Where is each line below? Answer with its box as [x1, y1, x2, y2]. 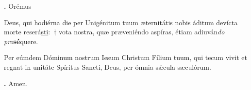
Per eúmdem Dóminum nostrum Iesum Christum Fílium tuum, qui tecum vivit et [4, 52, 248, 62]
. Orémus [4, 1, 32, 11]
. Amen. [4, 78, 28, 88]
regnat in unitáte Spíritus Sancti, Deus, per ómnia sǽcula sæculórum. [4, 61, 211, 72]
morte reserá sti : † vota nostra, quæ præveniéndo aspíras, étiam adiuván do [4, 27, 225, 37]
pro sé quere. [4, 36, 38, 46]
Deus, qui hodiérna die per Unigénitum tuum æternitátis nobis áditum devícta [4, 17, 238, 27]
